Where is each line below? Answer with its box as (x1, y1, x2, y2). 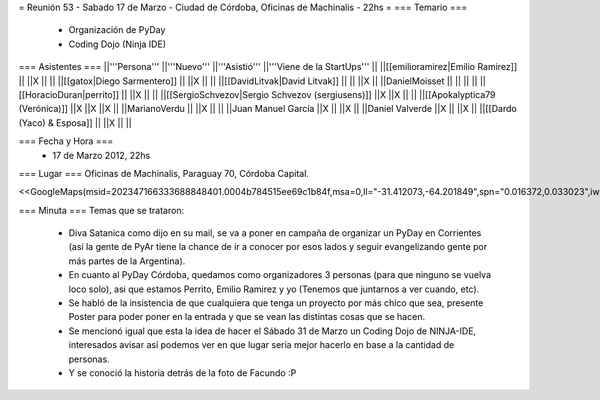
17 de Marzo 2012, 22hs (52, 149, 151, 161)
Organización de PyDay (68, 24, 166, 36)
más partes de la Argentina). (68, 255, 186, 267)
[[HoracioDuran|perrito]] (18, 88, 120, 100)
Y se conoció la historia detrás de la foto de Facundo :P (68, 366, 297, 379)
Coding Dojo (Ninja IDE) (68, 38, 167, 50)
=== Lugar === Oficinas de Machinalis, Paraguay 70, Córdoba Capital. (18, 167, 310, 179)
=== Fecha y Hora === (18, 135, 114, 147)
